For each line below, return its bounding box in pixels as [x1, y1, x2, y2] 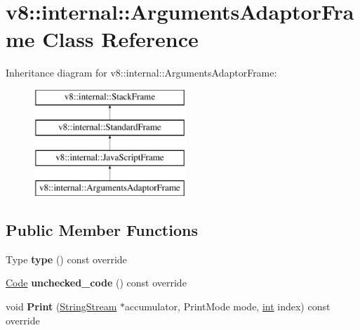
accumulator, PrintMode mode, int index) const [125, 299, 331, 314]
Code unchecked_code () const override [6, 275, 187, 290]
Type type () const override [6, 251, 127, 266]
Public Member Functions [6, 219, 198, 241]
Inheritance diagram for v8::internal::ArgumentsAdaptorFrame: [6, 65, 277, 80]
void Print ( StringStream [6, 299, 117, 314]
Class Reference [42, 25, 199, 53]
